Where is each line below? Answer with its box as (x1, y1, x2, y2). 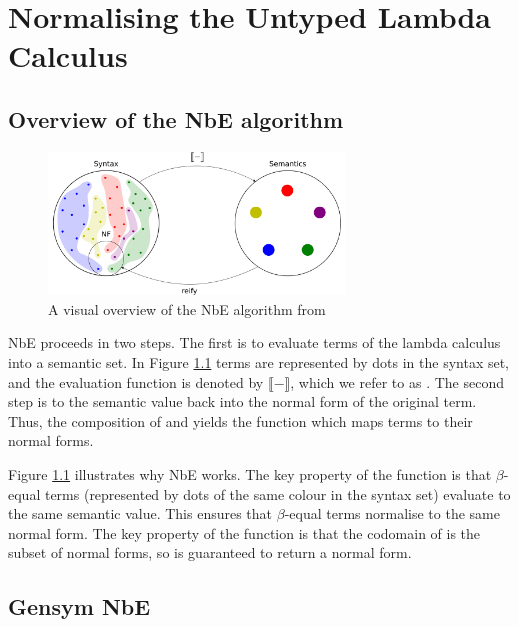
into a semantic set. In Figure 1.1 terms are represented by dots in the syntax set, (8, 352, 510, 373)
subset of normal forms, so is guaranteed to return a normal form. (8, 542, 412, 563)
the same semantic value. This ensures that (8, 503, 273, 524)
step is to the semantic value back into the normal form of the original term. (8, 391, 477, 412)
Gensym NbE (8, 591, 151, 622)
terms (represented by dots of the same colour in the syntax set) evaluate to (44, 483, 511, 504)
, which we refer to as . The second (290, 371, 504, 392)
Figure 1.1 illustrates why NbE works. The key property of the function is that (8, 463, 492, 484)
